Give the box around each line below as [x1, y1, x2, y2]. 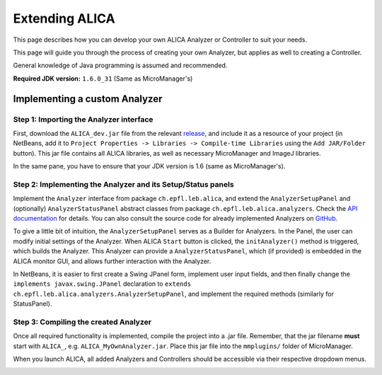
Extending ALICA [13, 11, 116, 26]
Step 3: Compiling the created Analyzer [13, 317, 152, 327]
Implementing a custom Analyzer [13, 93, 163, 105]
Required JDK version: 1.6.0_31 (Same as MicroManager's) [13, 74, 193, 83]
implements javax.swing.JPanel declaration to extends [13, 279, 191, 288]
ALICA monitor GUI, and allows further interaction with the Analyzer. [13, 257, 212, 265]
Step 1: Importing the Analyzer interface [13, 114, 154, 124]
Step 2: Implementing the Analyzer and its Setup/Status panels [13, 179, 234, 189]
